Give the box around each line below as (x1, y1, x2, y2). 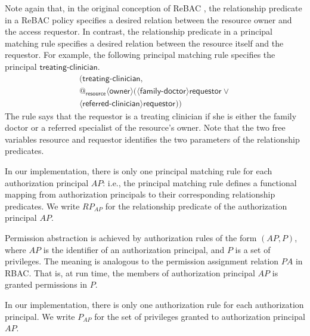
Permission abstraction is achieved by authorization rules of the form (5, 232, 257, 243)
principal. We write (5, 310, 75, 322)
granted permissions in (5, 278, 87, 291)
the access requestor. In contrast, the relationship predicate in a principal (5, 25, 273, 38)
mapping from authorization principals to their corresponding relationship (5, 188, 275, 201)
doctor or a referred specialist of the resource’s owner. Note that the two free (5, 121, 286, 134)
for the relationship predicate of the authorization (105, 199, 287, 212)
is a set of (235, 243, 271, 255)
